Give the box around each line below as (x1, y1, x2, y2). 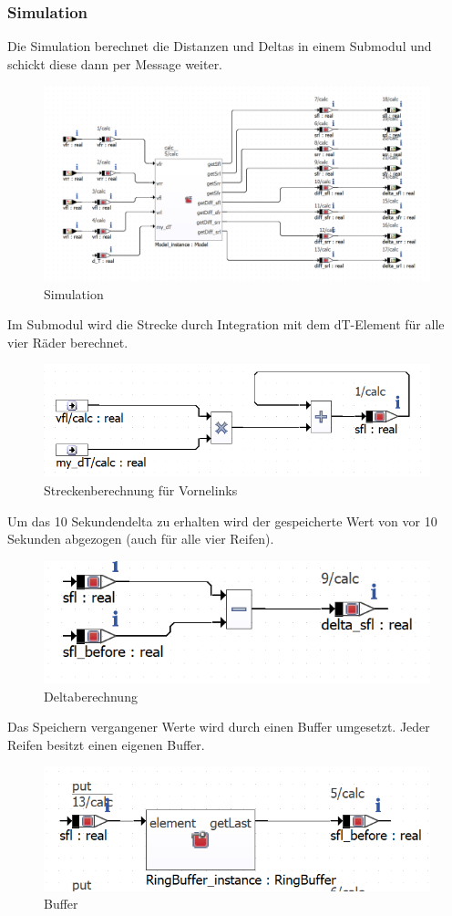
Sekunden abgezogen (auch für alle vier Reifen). (7, 529, 274, 548)
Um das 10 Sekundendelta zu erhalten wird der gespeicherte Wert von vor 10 (7, 511, 437, 530)
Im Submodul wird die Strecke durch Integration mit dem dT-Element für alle (7, 315, 445, 334)
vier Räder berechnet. (7, 332, 128, 351)
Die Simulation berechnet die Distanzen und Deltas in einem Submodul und (7, 36, 432, 56)
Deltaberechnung (44, 686, 138, 705)
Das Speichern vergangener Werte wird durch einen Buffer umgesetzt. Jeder (7, 717, 430, 736)
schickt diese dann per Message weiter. (7, 54, 223, 73)
